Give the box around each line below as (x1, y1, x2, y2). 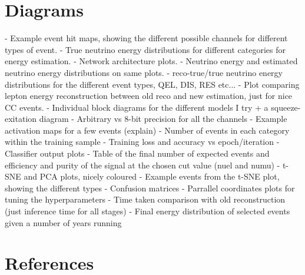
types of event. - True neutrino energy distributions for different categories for (5, 43, 286, 55)
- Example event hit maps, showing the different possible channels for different (5, 32, 288, 44)
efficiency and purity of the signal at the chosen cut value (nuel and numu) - (5, 158, 280, 171)
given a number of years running (5, 216, 122, 228)
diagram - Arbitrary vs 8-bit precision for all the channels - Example (39, 112, 287, 125)
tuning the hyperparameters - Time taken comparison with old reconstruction (5, 193, 286, 206)
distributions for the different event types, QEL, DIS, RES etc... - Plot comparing (5, 78, 300, 90)
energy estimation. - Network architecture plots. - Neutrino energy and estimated (5, 55, 298, 67)
